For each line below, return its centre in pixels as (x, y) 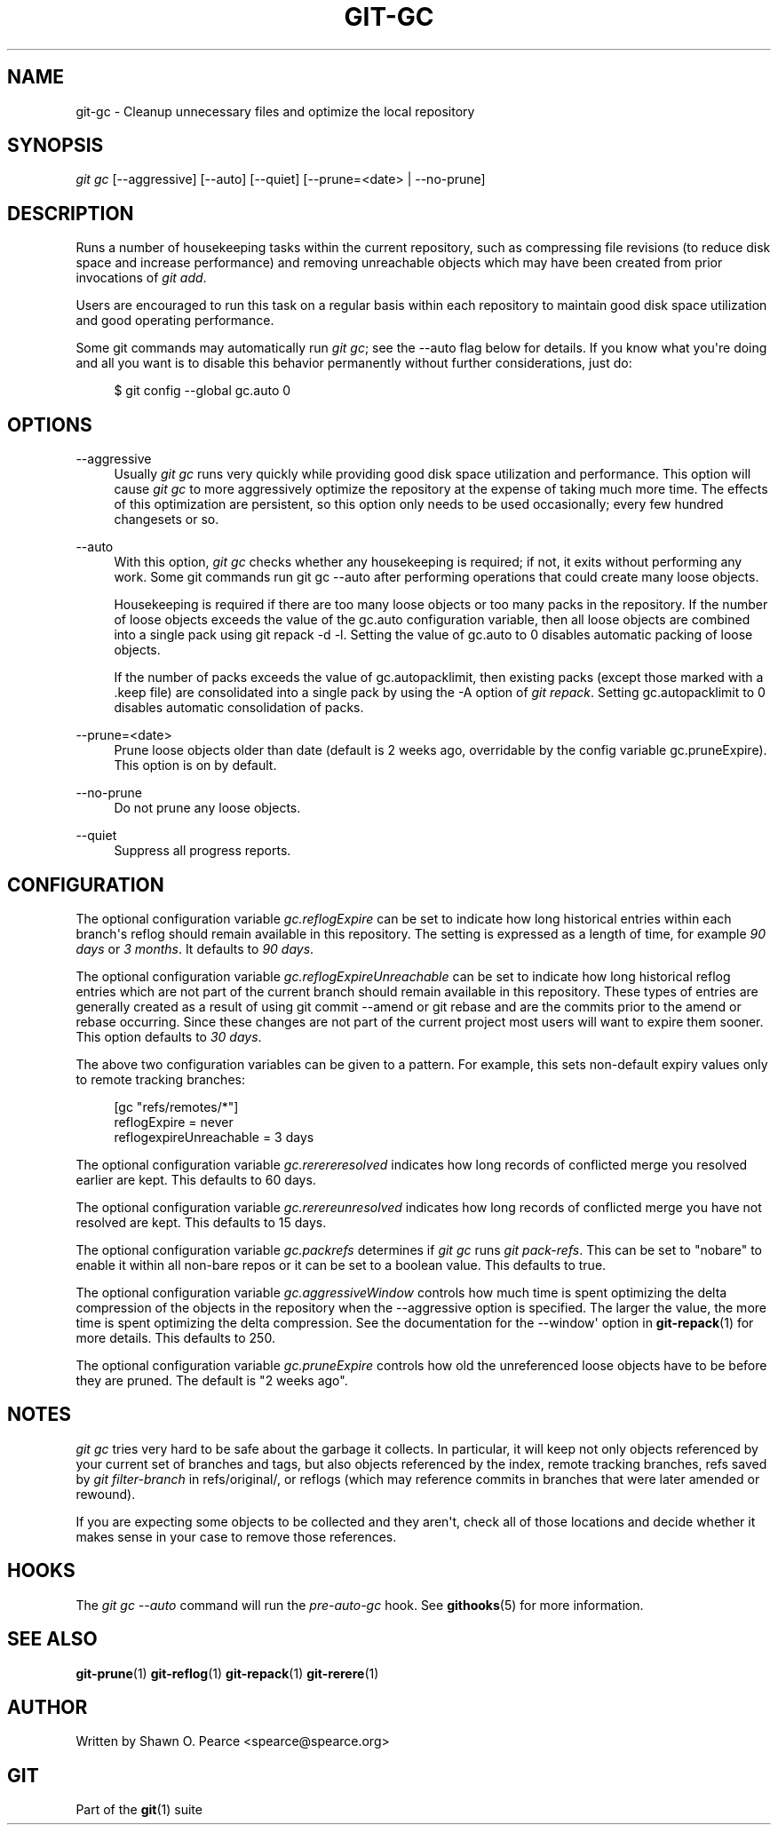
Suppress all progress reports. (202, 851)
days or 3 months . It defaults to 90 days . (195, 948)
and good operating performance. (175, 321)
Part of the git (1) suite (139, 1810)
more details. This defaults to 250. (175, 1337)
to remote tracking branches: (160, 1079)
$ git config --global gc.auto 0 (202, 391)
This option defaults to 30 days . (169, 1036)
